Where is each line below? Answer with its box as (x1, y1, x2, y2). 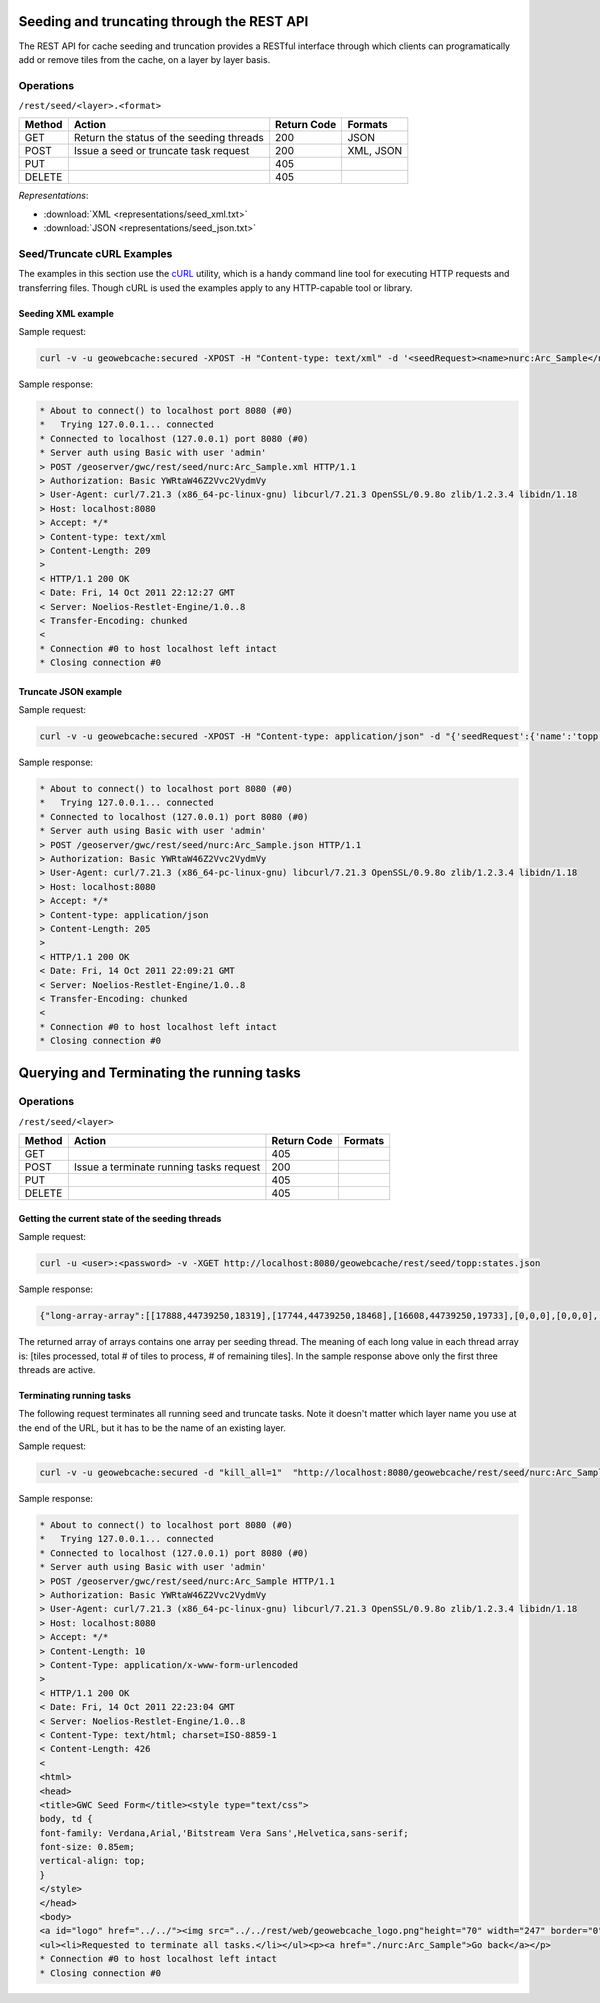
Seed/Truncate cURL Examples (18, 246, 173, 260)
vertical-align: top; (39, 1855, 146, 1867)
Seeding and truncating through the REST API (18, 13, 309, 30)
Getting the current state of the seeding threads (18, 1212, 222, 1224)
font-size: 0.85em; (39, 1841, 135, 1853)
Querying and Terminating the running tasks (18, 1064, 302, 1081)
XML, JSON (347, 144, 403, 158)
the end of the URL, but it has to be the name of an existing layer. (18, 1421, 287, 1434)
